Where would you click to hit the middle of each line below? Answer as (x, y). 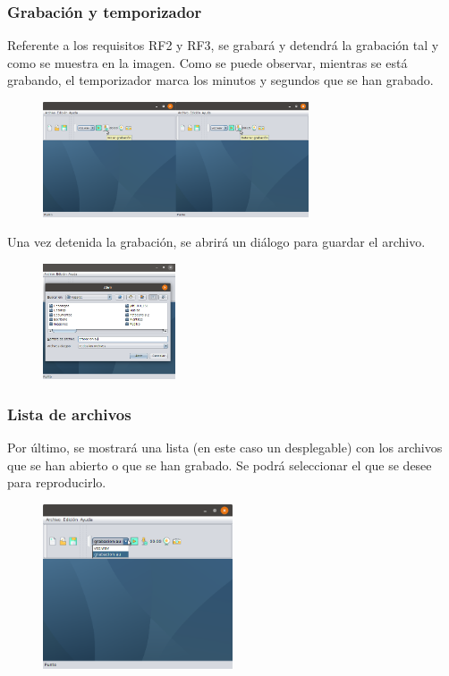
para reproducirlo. (57, 482)
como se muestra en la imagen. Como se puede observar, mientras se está (208, 62)
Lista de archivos (69, 414)
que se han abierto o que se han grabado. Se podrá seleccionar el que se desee (220, 465)
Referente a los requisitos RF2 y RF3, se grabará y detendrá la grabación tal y (223, 45)
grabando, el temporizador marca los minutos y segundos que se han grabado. (220, 80)
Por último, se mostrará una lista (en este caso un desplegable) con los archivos (225, 448)
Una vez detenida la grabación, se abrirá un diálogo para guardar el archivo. (216, 242)
